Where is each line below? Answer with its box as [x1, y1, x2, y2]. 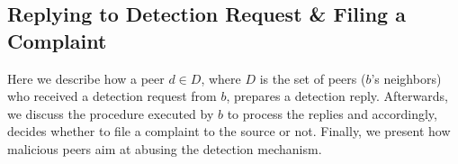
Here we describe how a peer [7, 68, 165, 87]
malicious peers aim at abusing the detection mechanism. [7, 139, 322, 158]
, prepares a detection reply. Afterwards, [226, 87, 448, 105]
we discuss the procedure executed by [7, 104, 214, 123]
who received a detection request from [7, 87, 217, 105]
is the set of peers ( [259, 68, 366, 87]
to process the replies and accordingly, [227, 104, 437, 123]
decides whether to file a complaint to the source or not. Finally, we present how [7, 122, 451, 141]
